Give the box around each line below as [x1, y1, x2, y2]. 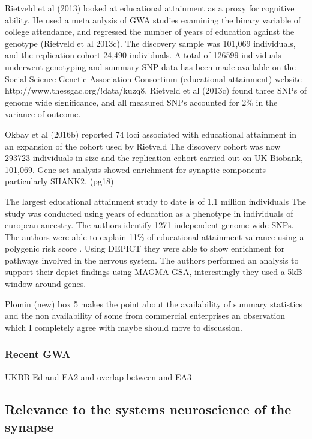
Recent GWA [5, 347, 71, 362]
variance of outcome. [5, 107, 81, 120]
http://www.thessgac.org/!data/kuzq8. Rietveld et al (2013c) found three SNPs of [5, 84, 307, 97]
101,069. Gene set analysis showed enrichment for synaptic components [5, 163, 266, 175]
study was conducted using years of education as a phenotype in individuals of [5, 207, 293, 219]
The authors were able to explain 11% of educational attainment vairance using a [5, 230, 304, 243]
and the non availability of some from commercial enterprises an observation [5, 309, 286, 322]
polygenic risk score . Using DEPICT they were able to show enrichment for [5, 242, 285, 255]
